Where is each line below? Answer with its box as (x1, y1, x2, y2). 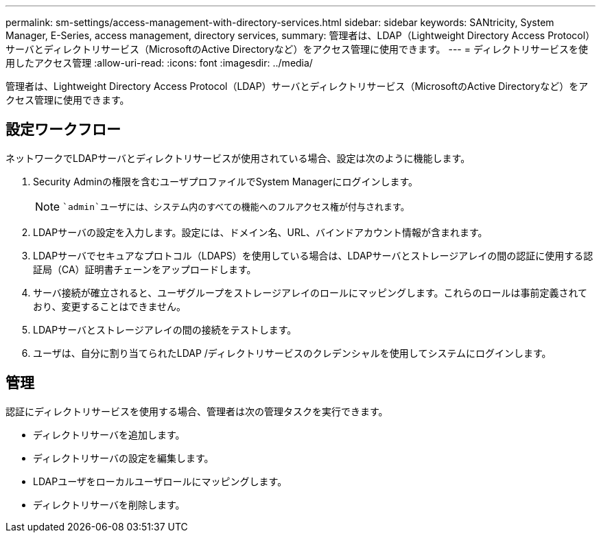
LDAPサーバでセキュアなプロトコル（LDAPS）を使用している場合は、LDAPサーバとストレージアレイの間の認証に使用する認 (33, 249, 593, 261)
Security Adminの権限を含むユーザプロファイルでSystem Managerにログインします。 (33, 175, 419, 187)
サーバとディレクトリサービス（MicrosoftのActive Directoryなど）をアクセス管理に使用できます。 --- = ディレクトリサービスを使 (5, 43, 588, 55)
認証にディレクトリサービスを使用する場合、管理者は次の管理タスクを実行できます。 (5, 405, 388, 417)
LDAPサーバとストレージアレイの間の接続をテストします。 (33, 323, 297, 336)
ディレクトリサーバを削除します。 (33, 498, 185, 511)
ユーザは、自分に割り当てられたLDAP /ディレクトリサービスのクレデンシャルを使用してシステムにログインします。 (33, 347, 552, 359)
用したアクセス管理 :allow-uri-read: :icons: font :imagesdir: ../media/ (5, 57, 313, 69)
